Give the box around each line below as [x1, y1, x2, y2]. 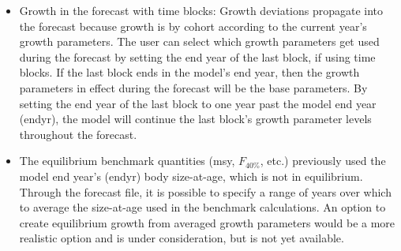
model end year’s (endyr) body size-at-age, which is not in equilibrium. [19, 167, 363, 184]
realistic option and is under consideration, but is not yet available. [19, 230, 344, 246]
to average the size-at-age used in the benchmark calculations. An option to [19, 199, 386, 215]
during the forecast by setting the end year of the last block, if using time [19, 48, 376, 65]
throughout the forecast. [19, 126, 137, 142]
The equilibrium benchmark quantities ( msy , [19, 152, 235, 169]
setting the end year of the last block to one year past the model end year [19, 95, 377, 111]
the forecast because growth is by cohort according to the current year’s [19, 17, 367, 34]
